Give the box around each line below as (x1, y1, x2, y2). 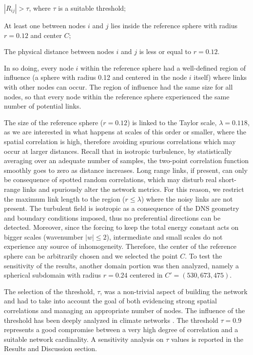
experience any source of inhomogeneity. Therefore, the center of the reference (4, 241, 237, 251)
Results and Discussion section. (4, 343, 97, 354)
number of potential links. (4, 101, 81, 111)
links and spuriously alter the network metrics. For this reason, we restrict (22, 184, 244, 194)
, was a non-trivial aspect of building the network (100, 286, 248, 296)
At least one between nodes (4, 20, 86, 30)
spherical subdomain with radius (4, 270, 101, 280)
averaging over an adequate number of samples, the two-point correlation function (4, 155, 249, 166)
